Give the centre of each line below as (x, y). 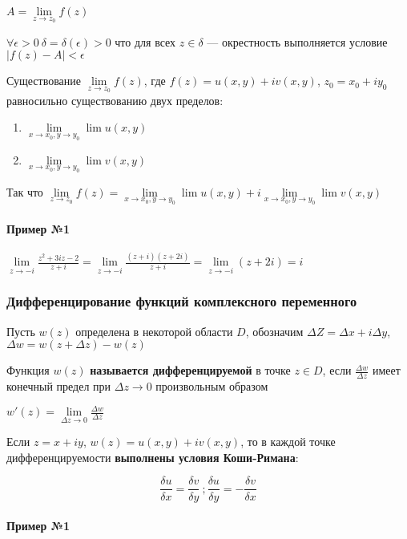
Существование (44, 81)
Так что (25, 191)
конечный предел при (59, 385)
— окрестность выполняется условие (297, 41)
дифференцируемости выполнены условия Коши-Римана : (153, 457)
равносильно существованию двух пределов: (115, 100)
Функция (28, 370)
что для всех (145, 41)
